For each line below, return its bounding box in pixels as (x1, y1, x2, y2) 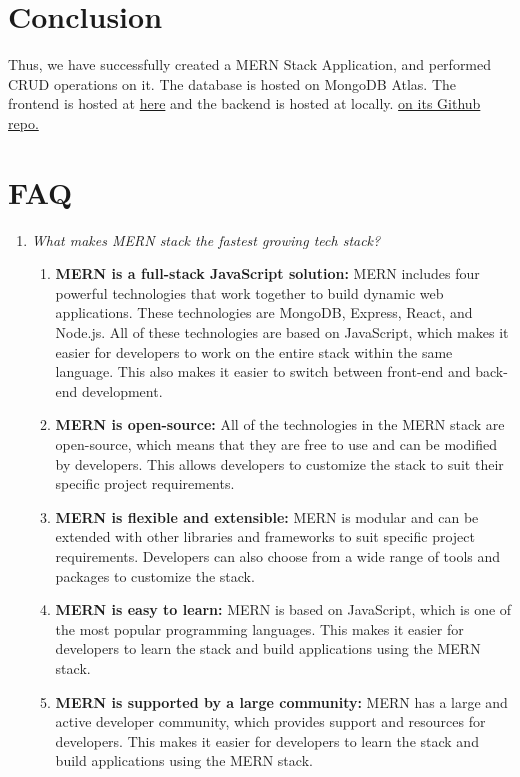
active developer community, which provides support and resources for (55, 711, 486, 732)
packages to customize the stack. (55, 565, 255, 586)
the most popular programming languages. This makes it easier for (55, 618, 464, 639)
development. (82, 380, 163, 401)
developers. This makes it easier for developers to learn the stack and (55, 730, 479, 751)
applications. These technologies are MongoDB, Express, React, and (55, 302, 473, 323)
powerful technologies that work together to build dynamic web (55, 282, 444, 303)
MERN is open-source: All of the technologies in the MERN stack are (55, 414, 505, 435)
